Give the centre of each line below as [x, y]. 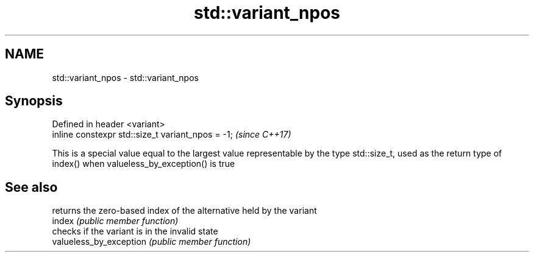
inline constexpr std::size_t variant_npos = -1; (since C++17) [172, 135]
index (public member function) [115, 221]
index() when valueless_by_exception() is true [144, 164]
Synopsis [34, 101]
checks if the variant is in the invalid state [135, 231]
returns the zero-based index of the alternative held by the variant [184, 211]
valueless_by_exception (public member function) [151, 242]
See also [31, 187]
